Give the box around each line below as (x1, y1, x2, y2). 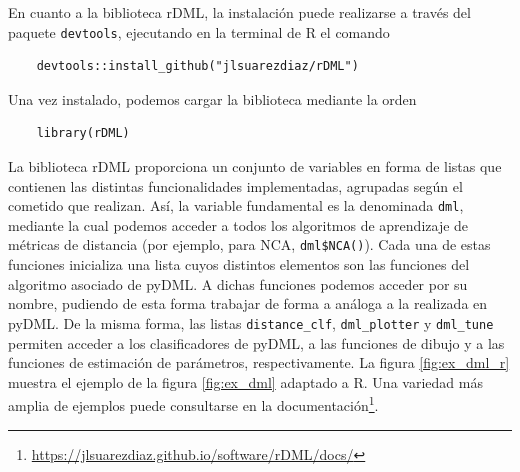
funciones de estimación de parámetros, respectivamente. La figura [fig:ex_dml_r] (8, 352, 510, 373)
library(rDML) (36, 126, 130, 141)
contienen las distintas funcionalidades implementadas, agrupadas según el (8, 175, 463, 196)
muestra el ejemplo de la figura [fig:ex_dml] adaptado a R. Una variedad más (8, 371, 483, 392)
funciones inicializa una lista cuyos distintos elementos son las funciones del (8, 254, 470, 275)
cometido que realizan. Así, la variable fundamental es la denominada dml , (8, 195, 464, 216)
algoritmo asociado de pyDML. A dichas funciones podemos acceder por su (8, 273, 468, 294)
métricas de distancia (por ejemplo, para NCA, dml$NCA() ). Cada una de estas (8, 234, 491, 255)
